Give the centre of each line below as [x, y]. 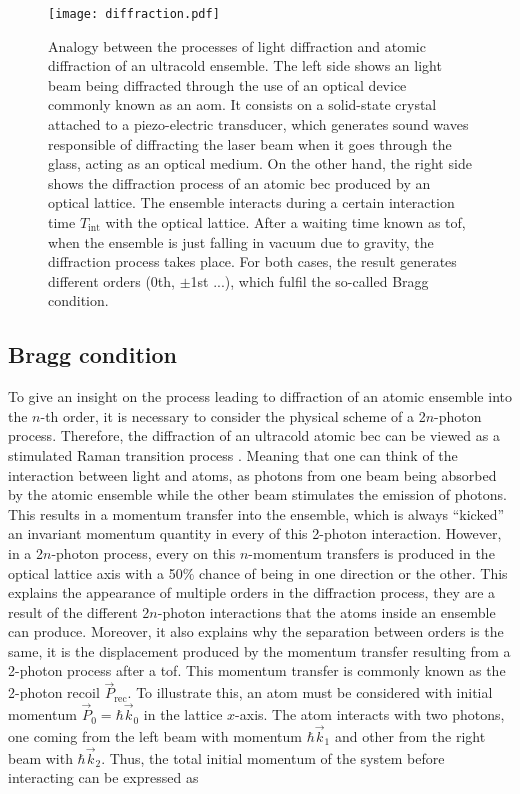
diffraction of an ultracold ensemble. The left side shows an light [245, 65]
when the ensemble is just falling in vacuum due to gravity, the [241, 241]
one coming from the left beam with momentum [155, 735]
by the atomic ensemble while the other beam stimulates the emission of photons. [257, 494]
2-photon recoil [54, 692]
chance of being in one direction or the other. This [353, 572]
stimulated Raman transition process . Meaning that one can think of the [233, 454]
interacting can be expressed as [103, 777]
